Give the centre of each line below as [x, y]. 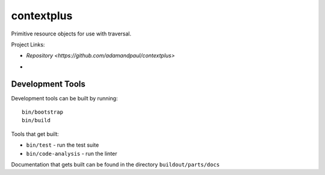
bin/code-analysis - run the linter [72, 153]
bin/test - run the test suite [63, 145]
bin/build [36, 121]
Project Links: [28, 45]
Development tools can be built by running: [64, 98]
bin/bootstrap [42, 112]
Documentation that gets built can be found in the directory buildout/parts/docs [115, 164]
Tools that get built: [35, 134]
